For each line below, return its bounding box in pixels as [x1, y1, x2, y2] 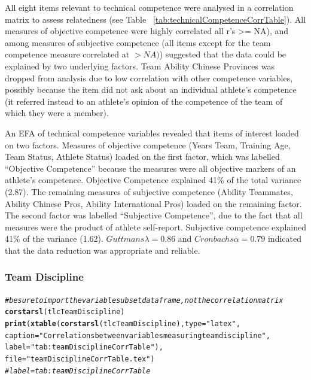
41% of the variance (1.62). [5, 232, 103, 245]
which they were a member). [5, 107, 109, 119]
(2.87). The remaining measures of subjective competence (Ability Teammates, [5, 185, 293, 197]
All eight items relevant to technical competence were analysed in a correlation [5, 1, 294, 13]
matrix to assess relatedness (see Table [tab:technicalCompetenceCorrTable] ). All [5, 13, 306, 25]
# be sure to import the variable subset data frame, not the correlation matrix [5, 296, 283, 305]
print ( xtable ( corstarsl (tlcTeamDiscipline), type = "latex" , [5, 320, 240, 328]
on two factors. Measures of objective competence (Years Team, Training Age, [5, 138, 291, 151]
